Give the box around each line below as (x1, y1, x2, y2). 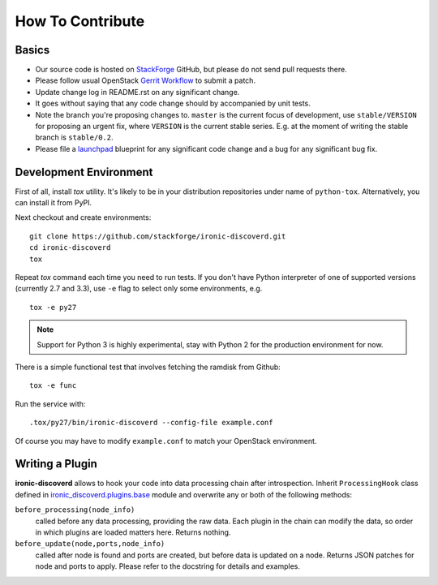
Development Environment (15, 165, 153, 179)
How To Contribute (15, 12, 145, 30)
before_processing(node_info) (15, 505, 135, 514)
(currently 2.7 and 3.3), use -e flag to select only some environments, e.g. (15, 284, 263, 294)
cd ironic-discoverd (29, 243, 111, 252)
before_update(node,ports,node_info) (15, 540, 165, 548)
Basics (15, 43, 50, 57)
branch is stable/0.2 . (35, 132, 114, 142)
